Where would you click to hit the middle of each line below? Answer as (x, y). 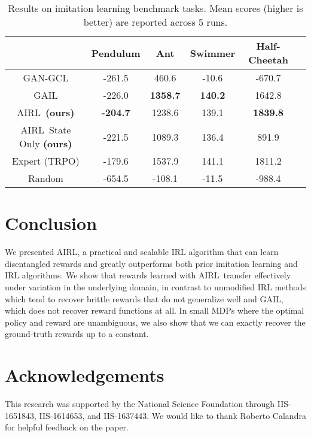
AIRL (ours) (46, 112)
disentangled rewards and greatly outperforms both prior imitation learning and (151, 263)
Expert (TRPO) (46, 161)
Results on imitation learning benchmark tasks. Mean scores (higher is (155, 8)
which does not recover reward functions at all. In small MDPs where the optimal (155, 310)
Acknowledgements (85, 375)
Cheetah (268, 60)
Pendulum (116, 53)
